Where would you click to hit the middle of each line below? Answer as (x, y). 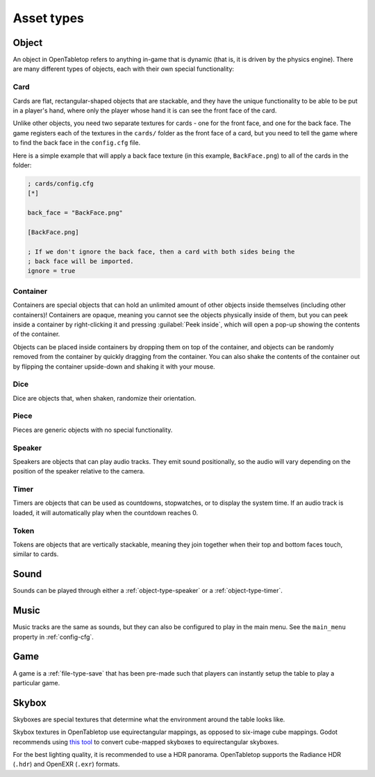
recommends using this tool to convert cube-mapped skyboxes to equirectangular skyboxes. (146, 742)
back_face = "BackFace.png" (75, 213)
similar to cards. (36, 554)
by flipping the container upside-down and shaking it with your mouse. (114, 366)
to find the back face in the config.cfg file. (77, 143)
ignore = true (51, 271)
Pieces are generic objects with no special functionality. (93, 430)
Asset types (49, 18)
